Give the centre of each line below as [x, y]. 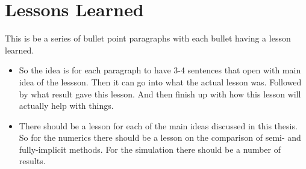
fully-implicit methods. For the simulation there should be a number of [150, 149]
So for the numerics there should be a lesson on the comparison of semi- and [160, 137]
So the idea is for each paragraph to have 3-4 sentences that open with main [160, 70]
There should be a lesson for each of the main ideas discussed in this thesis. [158, 125]
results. [32, 161]
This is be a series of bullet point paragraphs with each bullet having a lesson [148, 38]
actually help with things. [66, 106]
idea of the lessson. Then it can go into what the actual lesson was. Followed [160, 81]
